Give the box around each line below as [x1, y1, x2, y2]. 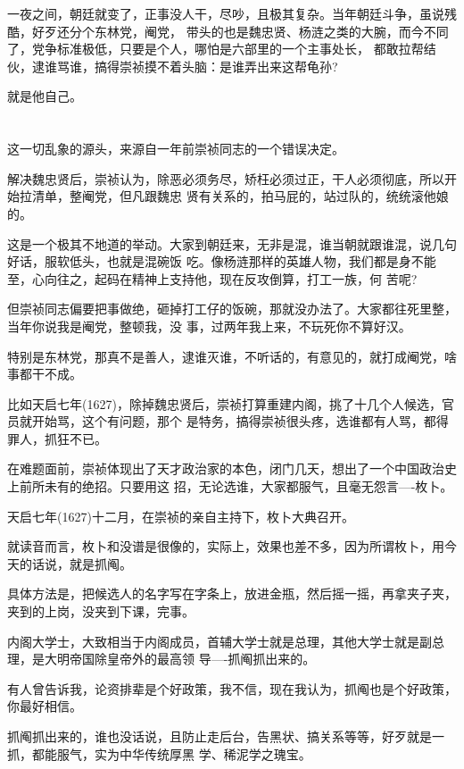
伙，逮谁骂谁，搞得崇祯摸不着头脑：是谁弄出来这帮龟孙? [7, 56, 338, 75]
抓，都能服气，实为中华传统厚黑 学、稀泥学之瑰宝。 [7, 744, 311, 763]
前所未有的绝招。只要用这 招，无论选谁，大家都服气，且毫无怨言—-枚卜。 [19, 477, 453, 496]
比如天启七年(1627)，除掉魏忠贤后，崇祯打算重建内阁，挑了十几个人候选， [7, 394, 442, 413]
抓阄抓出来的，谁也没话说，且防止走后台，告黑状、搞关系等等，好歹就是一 [7, 727, 444, 745]
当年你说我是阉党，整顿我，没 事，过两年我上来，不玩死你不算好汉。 [7, 316, 411, 335]
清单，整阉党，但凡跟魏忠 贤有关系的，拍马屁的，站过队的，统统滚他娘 [31, 187, 449, 205]
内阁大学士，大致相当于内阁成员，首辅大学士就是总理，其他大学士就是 [7, 631, 419, 650]
